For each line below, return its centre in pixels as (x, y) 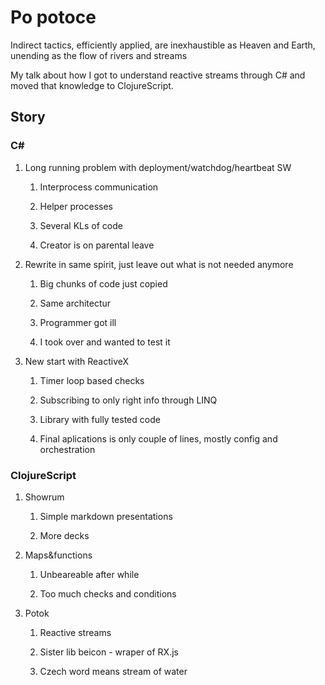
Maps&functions (58, 555)
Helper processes (76, 206)
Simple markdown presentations (106, 516)
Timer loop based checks (92, 380)
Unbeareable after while (89, 574)
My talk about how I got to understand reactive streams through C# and (158, 75)
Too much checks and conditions (108, 593)
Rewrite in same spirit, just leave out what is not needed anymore (159, 264)
